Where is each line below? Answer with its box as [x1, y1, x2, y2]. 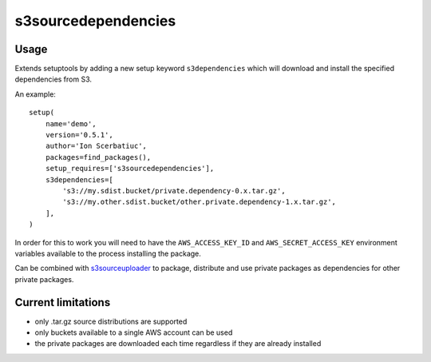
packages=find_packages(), [45, 153, 152, 161]
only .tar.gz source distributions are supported [34, 316, 188, 326]
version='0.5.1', [45, 130, 113, 140]
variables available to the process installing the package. [14, 249, 201, 258]
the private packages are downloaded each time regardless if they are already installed [34, 339, 322, 348]
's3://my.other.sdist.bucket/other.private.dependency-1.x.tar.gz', [62, 197, 337, 207]
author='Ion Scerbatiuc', [45, 141, 148, 151]
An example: [14, 89, 56, 99]
